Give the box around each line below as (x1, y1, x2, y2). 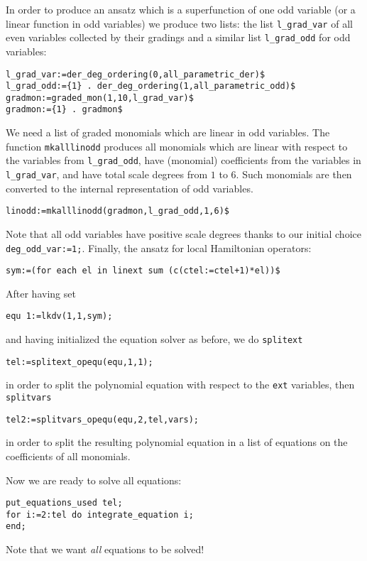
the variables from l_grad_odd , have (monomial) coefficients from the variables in (6, 153, 361, 168)
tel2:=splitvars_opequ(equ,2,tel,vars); (6, 414, 199, 425)
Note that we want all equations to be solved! (6, 542, 204, 557)
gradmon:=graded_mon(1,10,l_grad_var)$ (6, 92, 194, 103)
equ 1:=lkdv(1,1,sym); (6, 311, 113, 322)
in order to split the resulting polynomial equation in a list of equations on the (6, 435, 348, 450)
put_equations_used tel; (6, 498, 123, 508)
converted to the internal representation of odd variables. (6, 180, 253, 195)
